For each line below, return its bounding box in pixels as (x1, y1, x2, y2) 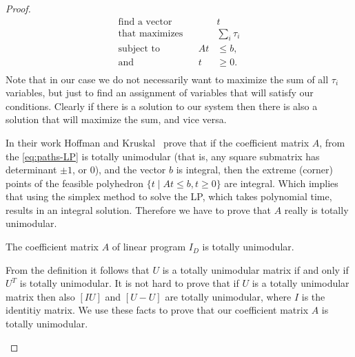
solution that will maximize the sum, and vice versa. (6, 112, 227, 127)
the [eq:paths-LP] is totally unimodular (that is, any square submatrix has (6, 149, 320, 163)
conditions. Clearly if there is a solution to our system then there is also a (6, 98, 318, 113)
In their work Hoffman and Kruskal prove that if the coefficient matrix (6, 135, 310, 149)
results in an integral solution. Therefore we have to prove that (6, 202, 272, 217)
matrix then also (6, 289, 75, 303)
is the (301, 289, 325, 303)
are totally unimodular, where (165, 289, 292, 303)
